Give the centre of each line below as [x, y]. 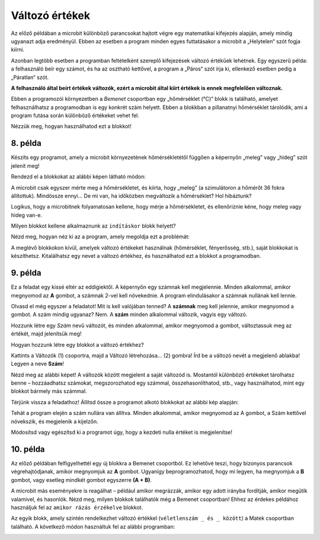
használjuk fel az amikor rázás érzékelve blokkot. [77, 507]
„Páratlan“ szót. [30, 77]
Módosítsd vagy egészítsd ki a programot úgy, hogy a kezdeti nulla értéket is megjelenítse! [122, 432]
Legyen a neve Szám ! [38, 364]
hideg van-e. [27, 215]
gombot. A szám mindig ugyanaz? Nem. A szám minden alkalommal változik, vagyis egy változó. [129, 315]
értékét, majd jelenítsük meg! [46, 334]
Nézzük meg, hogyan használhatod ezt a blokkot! [71, 126]
